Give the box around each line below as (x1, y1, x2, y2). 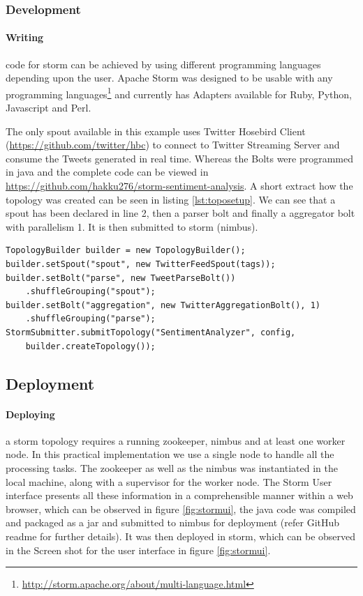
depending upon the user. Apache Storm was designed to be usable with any (6, 70, 333, 85)
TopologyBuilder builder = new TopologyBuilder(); (6, 245, 246, 256)
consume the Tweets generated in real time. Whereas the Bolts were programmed (6, 151, 354, 165)
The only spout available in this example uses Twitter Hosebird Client (6, 123, 306, 138)
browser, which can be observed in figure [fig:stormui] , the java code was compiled (6, 501, 356, 516)
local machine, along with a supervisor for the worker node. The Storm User (6, 474, 332, 489)
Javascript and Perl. (6, 100, 91, 115)
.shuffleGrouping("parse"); (25, 314, 156, 324)
